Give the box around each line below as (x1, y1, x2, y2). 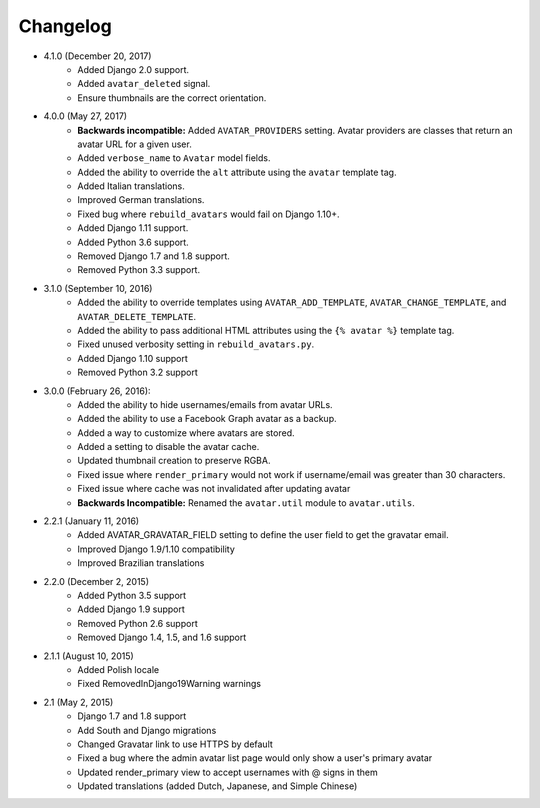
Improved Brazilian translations (77, 557, 205, 569)
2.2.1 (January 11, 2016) (43, 515, 140, 527)
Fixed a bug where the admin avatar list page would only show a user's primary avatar (77, 752, 433, 764)
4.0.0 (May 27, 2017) (43, 110, 128, 122)
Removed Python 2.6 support (77, 617, 199, 629)
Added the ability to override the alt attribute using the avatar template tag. (77, 166, 397, 178)
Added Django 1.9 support (77, 603, 185, 615)
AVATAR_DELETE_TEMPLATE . (77, 310, 197, 322)
